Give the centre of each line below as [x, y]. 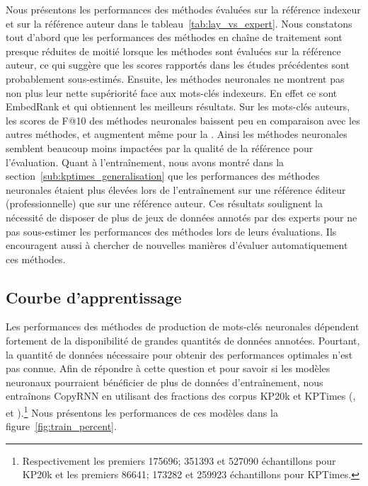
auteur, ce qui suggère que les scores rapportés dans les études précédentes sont [178, 65]
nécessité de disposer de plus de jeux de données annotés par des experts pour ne [182, 217]
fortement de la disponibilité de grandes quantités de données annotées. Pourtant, [183, 341]
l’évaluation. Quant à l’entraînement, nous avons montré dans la [145, 162]
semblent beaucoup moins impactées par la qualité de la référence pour [160, 147]
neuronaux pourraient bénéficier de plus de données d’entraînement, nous [165, 382]
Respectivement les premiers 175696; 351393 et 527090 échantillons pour [179, 460]
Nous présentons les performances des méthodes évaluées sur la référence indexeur [183, 9]
